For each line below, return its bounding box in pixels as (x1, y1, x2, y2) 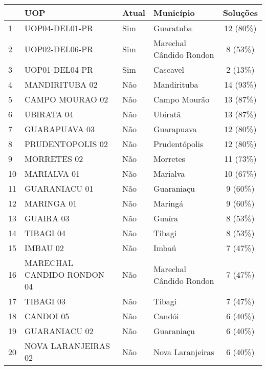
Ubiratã (153, 108, 181, 120)
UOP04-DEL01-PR (25, 22, 93, 34)
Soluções (223, 7, 258, 18)
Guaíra (153, 212, 179, 224)
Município (153, 7, 195, 18)
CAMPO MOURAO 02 (25, 93, 108, 105)
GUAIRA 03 (25, 212, 70, 224)
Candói (153, 310, 179, 322)
